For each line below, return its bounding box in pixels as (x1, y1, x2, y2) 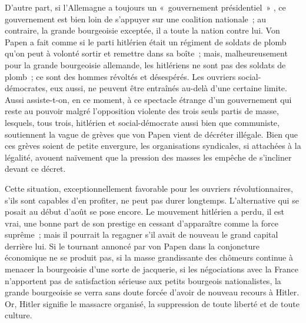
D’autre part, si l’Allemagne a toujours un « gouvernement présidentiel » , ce (5, 1, 286, 13)
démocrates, (5, 82, 48, 94)
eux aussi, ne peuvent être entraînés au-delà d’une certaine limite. (50, 82, 287, 94)
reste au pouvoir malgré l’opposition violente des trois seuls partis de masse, (5, 105, 279, 117)
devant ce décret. (5, 162, 66, 175)
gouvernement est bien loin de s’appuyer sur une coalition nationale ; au (5, 12, 267, 25)
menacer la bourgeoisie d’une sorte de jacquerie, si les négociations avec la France (5, 263, 298, 275)
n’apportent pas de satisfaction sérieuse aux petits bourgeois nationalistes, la (5, 274, 281, 287)
